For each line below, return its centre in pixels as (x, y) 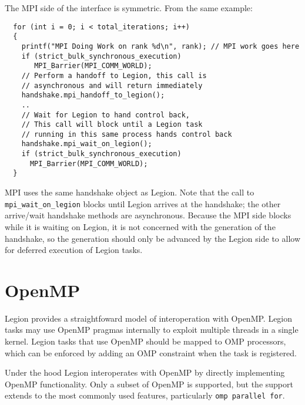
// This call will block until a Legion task (112, 125)
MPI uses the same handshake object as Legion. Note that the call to (130, 192)
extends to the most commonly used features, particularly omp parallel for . (145, 395)
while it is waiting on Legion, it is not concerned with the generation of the (140, 226)
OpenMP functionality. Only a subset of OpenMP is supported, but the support (149, 384)
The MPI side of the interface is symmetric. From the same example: (129, 8)
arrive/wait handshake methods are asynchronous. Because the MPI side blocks (148, 215)
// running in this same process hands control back (127, 134)
